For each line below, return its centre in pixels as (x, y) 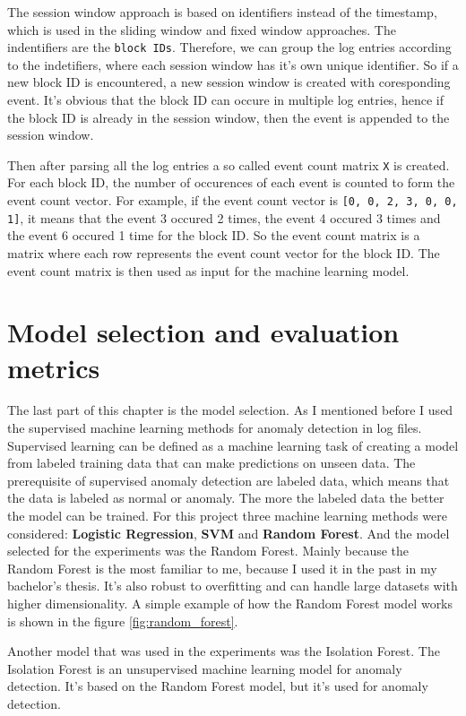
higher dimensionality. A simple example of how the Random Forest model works (230, 603)
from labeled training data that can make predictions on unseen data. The (211, 463)
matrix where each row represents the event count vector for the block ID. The (224, 252)
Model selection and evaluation (203, 332)
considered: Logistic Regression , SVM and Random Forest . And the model (229, 533)
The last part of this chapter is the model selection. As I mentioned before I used (230, 410)
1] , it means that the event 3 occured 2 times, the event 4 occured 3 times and (224, 217)
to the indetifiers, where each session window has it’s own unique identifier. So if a (233, 64)
